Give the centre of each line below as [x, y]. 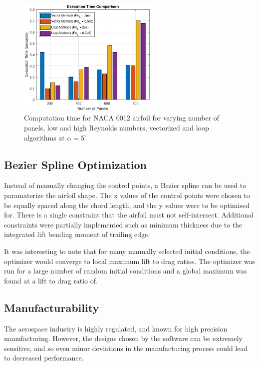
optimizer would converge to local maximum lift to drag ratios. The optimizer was [130, 261]
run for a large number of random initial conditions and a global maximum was [126, 271]
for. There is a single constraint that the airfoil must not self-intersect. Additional [129, 215]
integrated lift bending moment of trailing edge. [77, 234]
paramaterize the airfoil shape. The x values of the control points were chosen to [127, 195]
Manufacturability [52, 307]
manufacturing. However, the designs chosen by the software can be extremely [123, 338]
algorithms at [44, 137]
